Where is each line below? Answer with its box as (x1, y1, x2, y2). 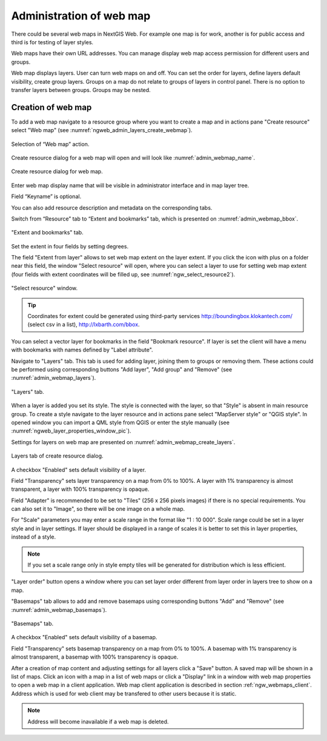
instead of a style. (11, 533, 56, 540)
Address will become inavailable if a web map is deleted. (27, 718, 169, 725)
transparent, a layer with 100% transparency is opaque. (11, 485, 150, 493)
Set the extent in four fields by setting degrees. (11, 242, 129, 250)
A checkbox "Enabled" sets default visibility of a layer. (11, 466, 147, 473)
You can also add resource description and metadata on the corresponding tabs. (11, 204, 213, 211)
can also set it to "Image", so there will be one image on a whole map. (11, 505, 185, 513)
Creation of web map (11, 102, 92, 112)
